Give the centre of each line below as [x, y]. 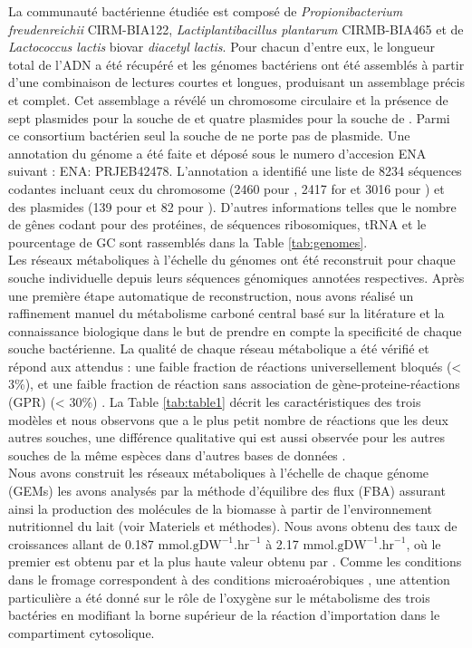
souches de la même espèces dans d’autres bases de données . [177, 455]
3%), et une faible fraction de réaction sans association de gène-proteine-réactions [234, 384]
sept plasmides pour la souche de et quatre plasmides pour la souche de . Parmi [229, 117]
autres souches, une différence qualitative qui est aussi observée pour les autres [226, 437]
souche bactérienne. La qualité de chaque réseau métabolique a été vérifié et [219, 348]
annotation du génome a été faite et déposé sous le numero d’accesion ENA [217, 153]
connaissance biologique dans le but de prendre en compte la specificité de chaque [235, 330]
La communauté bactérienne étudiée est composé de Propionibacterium [206, 11]
